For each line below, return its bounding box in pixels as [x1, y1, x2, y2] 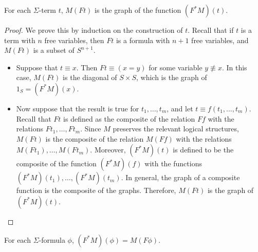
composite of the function [16, 158, 97, 169]
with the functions [144, 158, 202, 169]
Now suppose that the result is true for [16, 103, 139, 113]
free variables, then [44, 34, 104, 45]
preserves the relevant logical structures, [113, 123, 239, 134]
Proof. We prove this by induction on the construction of [4, 25, 183, 35]
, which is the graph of [136, 72, 207, 83]
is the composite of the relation [45, 133, 144, 144]
